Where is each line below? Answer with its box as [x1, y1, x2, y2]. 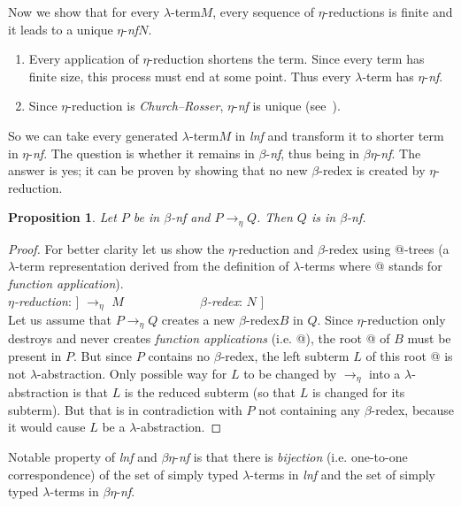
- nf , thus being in [265, 143, 360, 162]
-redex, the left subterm [220, 347, 350, 365]
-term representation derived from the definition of [15, 257, 289, 275]
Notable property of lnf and [8, 447, 158, 465]
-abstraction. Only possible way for [37, 364, 227, 382]
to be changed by [243, 364, 337, 382]
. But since [73, 347, 133, 365]
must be [407, 329, 451, 348]
